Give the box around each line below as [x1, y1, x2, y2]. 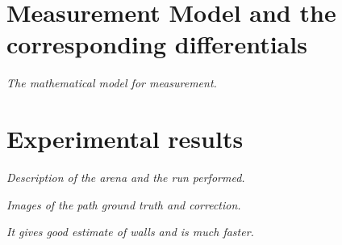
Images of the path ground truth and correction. [6, 196, 241, 213]
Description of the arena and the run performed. [6, 169, 245, 186]
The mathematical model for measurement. [6, 74, 217, 91]
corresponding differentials [6, 27, 307, 61]
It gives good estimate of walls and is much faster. [6, 223, 254, 240]
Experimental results [6, 122, 244, 155]
